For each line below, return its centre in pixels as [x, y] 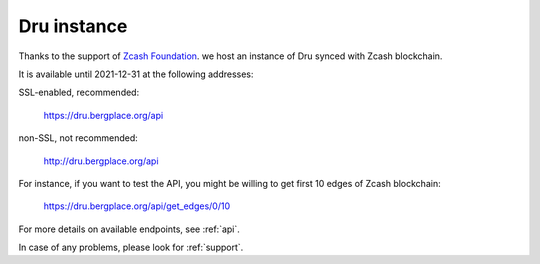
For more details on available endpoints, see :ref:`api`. [129, 229]
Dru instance [73, 26]
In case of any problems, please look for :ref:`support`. [131, 247]
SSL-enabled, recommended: [79, 92]
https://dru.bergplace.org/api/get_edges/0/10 [137, 206]
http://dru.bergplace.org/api [101, 161]
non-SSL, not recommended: [78, 138]
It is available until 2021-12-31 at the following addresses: [136, 74]
